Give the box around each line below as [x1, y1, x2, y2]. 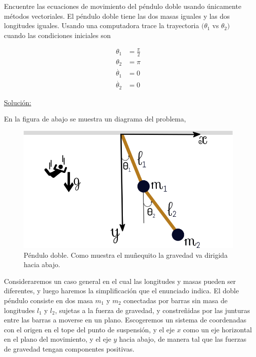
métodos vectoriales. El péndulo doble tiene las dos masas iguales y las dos [4, 10, 230, 21]
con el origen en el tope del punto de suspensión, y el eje [4, 324, 175, 334]
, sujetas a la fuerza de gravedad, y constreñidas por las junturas [55, 305, 250, 315]
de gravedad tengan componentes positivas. [4, 343, 135, 354]
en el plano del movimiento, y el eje [4, 334, 111, 344]
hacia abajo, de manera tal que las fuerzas [119, 334, 247, 344]
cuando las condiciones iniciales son [4, 30, 111, 40]
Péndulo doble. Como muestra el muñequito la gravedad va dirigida [24, 249, 228, 260]
